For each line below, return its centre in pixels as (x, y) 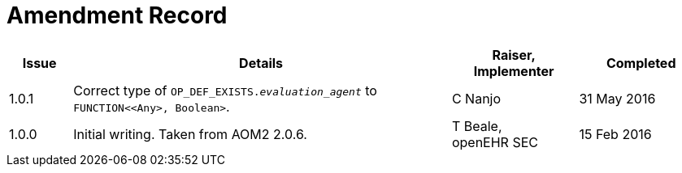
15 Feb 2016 (615, 134)
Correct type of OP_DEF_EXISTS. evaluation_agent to (225, 90)
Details (261, 63)
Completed (641, 63)
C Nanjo (476, 98)
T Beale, (477, 126)
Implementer (514, 71)
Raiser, (514, 55)
